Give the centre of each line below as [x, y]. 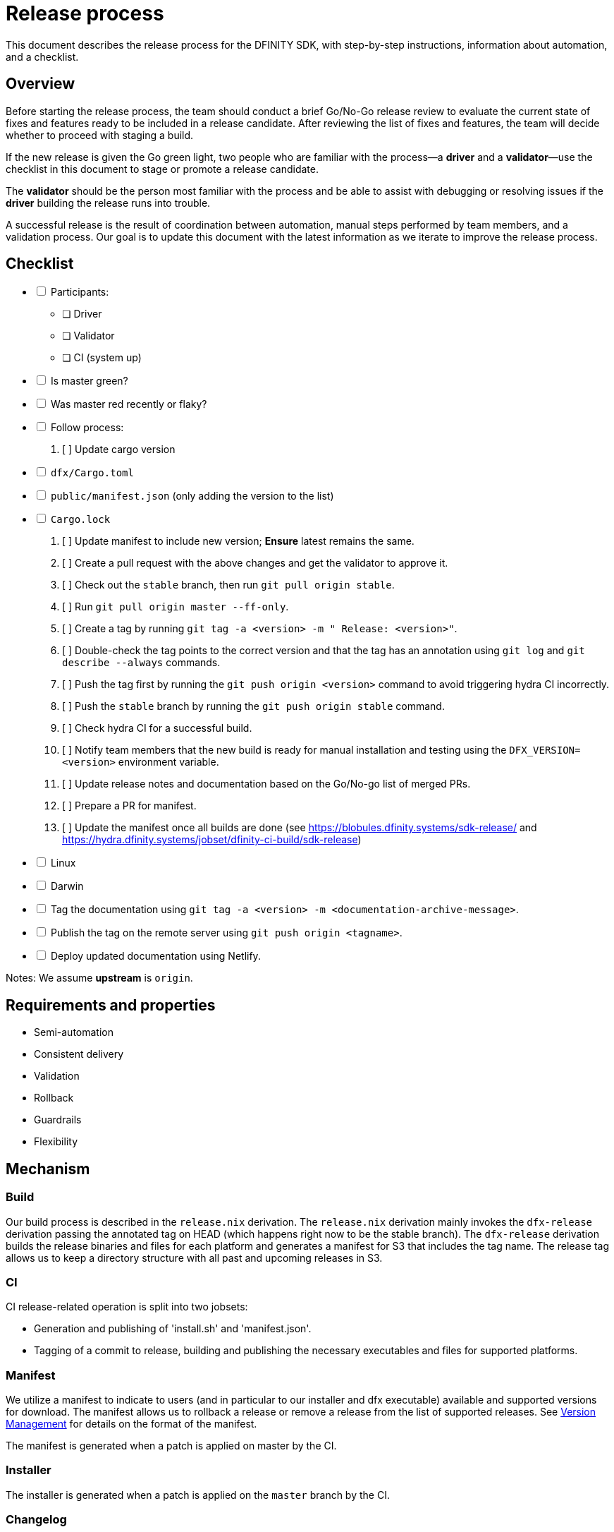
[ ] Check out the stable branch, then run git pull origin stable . [228, 585]
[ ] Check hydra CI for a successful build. [157, 728]
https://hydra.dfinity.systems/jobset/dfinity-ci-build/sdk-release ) [212, 840]
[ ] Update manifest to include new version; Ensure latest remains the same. [238, 541]
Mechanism [48, 1169]
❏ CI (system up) [102, 358]
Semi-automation [74, 1032]
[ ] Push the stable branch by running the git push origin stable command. [253, 706]
